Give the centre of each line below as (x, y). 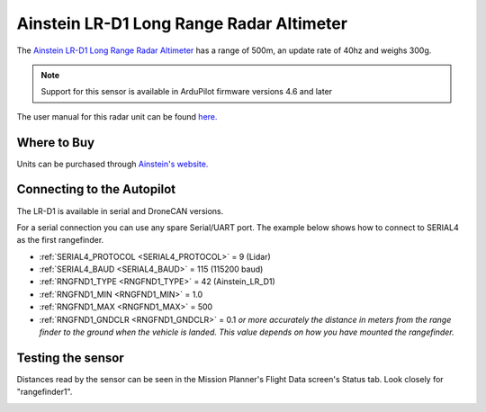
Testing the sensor (71, 358)
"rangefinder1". (45, 392)
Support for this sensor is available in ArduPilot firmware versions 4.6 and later (187, 92)
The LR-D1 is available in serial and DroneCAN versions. (120, 210)
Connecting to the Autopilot (96, 189)
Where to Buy (55, 143)
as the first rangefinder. (60, 240)
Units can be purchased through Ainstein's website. (112, 164)
